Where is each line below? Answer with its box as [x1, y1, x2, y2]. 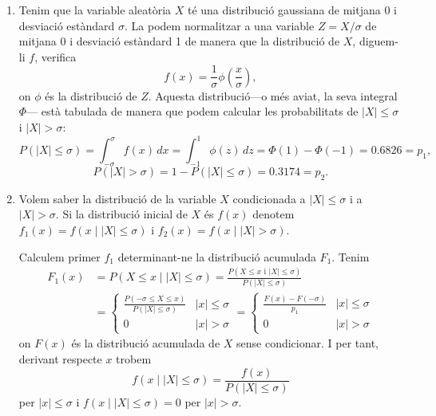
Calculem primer [18, 248, 101, 265]
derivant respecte [18, 351, 102, 367]
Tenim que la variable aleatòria [18, 2, 172, 18]
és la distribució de [45, 87, 137, 104]
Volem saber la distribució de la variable [18, 190, 216, 206]
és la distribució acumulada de [71, 335, 220, 351]
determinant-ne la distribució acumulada [117, 248, 316, 265]
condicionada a [232, 190, 306, 206]
